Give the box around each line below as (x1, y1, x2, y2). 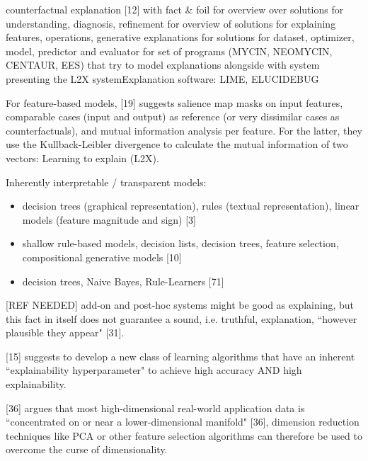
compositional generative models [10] (22, 249, 182, 264)
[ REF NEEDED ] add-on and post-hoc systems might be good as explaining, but (6, 297, 355, 312)
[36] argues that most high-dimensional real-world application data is (6, 400, 305, 415)
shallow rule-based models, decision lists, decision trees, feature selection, (22, 236, 339, 251)
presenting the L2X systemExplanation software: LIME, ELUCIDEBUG (6, 71, 319, 86)
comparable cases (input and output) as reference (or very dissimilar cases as (6, 109, 340, 124)
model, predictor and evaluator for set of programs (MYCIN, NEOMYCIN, (6, 43, 333, 58)
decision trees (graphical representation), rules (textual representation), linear (22, 198, 360, 213)
